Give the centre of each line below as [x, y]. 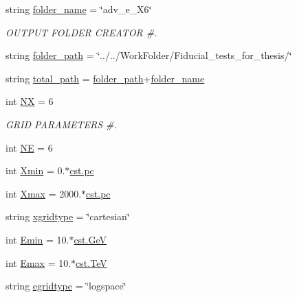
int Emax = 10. [38, 262]
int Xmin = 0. [35, 170]
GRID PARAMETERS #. [61, 124]
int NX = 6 [30, 101]
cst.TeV [91, 262]
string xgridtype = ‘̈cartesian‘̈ [68, 216]
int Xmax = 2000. [44, 193]
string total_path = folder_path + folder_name [105, 78]
